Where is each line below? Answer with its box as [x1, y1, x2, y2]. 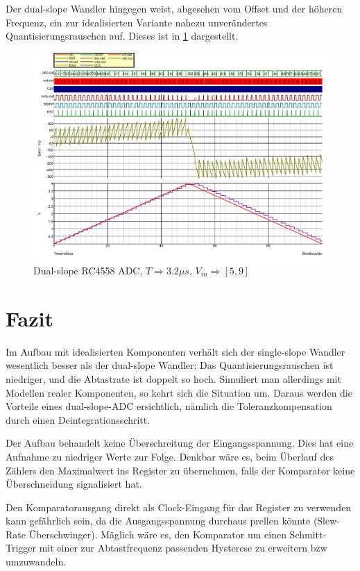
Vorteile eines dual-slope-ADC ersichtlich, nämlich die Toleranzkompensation [6, 399, 332, 413]
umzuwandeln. [6, 554, 67, 569]
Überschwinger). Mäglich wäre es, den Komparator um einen [28, 527, 286, 541]
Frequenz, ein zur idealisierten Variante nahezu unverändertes [6, 15, 268, 29]
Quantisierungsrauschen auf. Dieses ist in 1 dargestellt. [6, 28, 239, 43]
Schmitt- [289, 527, 327, 541]
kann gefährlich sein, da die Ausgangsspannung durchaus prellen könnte [6, 513, 311, 528]
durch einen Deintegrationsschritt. [6, 412, 151, 427]
